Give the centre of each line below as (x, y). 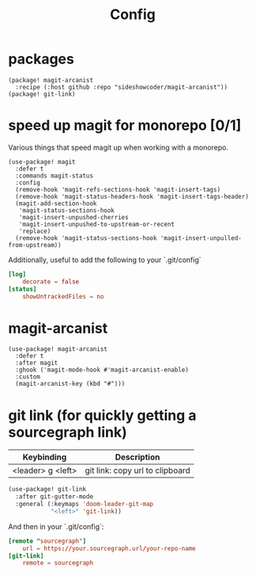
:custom (28, 377)
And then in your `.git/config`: (56, 526)
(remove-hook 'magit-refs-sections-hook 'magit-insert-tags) (118, 189)
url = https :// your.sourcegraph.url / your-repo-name (109, 548)
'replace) (35, 231)
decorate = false (51, 282)
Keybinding (45, 457)
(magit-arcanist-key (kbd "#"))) (70, 384)
